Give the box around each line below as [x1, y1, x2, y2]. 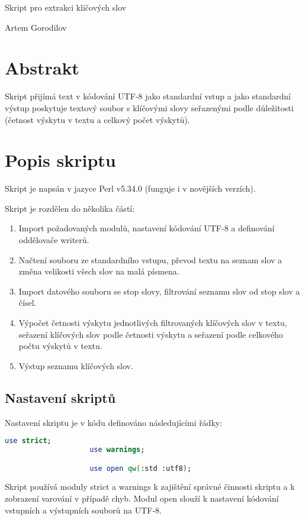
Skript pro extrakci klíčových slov [5, 1, 127, 13]
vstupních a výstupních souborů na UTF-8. [5, 503, 162, 516]
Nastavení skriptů [5, 388, 116, 406]
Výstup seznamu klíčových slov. [18, 359, 133, 372]
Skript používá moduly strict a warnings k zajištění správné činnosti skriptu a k [5, 480, 295, 493]
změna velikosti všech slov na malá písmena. [18, 265, 179, 277]
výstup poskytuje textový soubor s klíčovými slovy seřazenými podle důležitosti [5, 101, 294, 114]
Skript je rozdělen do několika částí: [5, 202, 135, 214]
